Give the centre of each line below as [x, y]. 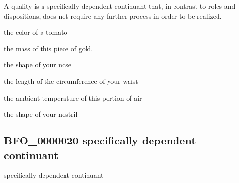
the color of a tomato [36, 32]
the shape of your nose [38, 65]
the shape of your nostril [41, 114]
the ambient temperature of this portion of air [73, 97]
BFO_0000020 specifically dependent [100, 140]
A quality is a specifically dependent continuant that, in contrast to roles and [120, 6]
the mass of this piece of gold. [49, 48]
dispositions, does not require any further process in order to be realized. [113, 15]
